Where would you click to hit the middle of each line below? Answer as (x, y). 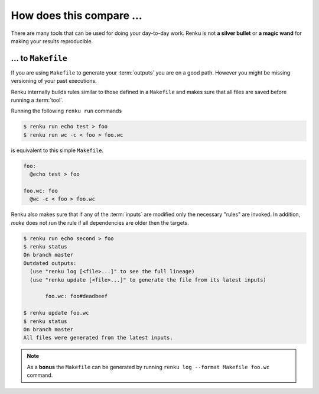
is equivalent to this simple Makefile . (57, 150)
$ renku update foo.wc (56, 313)
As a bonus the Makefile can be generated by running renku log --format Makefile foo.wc (148, 367)
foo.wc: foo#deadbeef (77, 296)
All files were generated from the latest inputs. (98, 338)
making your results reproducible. (52, 41)
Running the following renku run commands (66, 111)
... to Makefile (39, 58)
